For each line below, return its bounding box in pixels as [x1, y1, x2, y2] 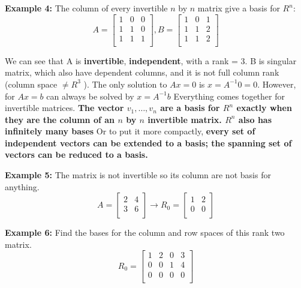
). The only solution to [83, 77, 167, 90]
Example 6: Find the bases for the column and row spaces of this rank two [5, 226, 285, 239]
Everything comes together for [173, 89, 285, 102]
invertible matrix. [148, 113, 222, 125]
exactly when [236, 101, 292, 114]
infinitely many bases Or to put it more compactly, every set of [5, 125, 255, 137]
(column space [5, 77, 58, 90]
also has [238, 113, 272, 125]
